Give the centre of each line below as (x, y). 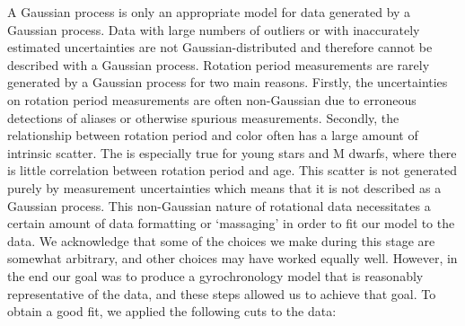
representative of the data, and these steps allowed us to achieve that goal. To (222, 293)
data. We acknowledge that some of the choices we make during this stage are (221, 240)
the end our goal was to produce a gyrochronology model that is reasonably (215, 275)
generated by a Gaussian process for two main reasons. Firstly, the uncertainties (228, 82)
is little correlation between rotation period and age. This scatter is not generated (232, 170)
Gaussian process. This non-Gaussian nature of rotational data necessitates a (219, 205)
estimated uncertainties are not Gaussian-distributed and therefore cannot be (220, 47)
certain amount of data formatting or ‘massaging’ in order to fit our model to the (231, 223)
